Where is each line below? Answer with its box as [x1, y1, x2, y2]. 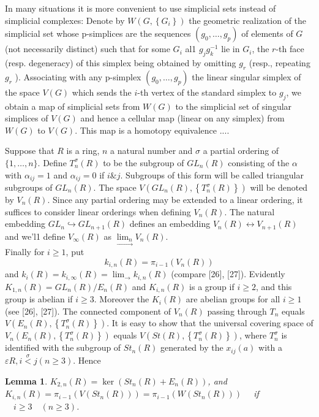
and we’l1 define [5, 229, 66, 242]
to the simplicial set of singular [175, 99, 292, 112]
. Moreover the [94, 293, 149, 305]
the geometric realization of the [189, 13, 307, 26]
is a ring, [66, 144, 100, 157]
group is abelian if [5, 293, 73, 305]
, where [239, 329, 267, 342]
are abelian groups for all [186, 293, 280, 305]
